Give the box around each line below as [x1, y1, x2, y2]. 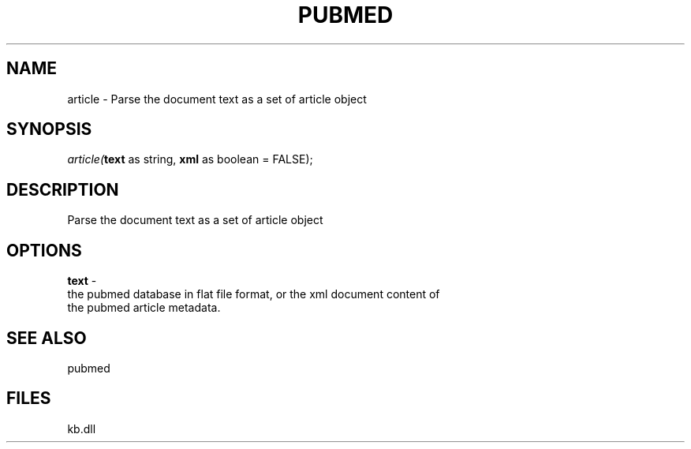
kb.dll [67, 421, 96, 436]
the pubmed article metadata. [67, 301, 221, 315]
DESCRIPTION [6, 179, 119, 200]
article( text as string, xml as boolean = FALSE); [67, 152, 313, 167]
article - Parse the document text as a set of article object [67, 92, 367, 106]
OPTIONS [6, 240, 82, 260]
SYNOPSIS [6, 119, 92, 140]
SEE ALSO [6, 327, 87, 348]
